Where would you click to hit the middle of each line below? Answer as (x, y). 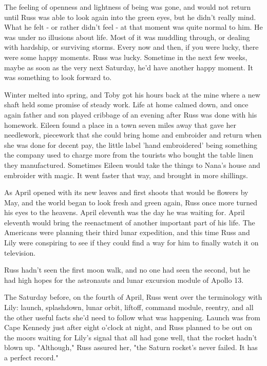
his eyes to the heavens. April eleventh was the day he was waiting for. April (125, 212)
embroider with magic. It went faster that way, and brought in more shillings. (126, 175)
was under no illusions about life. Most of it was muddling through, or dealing (127, 37)
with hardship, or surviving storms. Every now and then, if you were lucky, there (131, 47)
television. (20, 252)
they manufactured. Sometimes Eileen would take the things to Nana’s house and (132, 165)
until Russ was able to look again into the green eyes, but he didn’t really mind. (130, 17)
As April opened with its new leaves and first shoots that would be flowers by (126, 192)
